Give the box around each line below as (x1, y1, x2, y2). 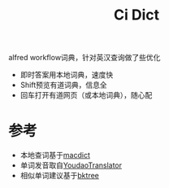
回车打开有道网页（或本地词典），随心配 (19, 90, 153, 100)
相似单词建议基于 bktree (19, 171, 99, 181)
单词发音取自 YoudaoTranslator (19, 160, 123, 170)
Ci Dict (113, 6, 160, 24)
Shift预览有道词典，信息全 (19, 80, 107, 90)
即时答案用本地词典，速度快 (19, 70, 114, 80)
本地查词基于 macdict (19, 151, 91, 160)
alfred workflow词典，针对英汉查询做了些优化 (8, 53, 161, 63)
